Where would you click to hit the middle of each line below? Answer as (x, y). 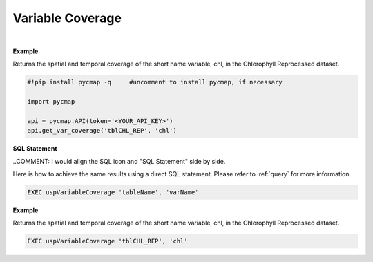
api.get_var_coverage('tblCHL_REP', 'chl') (102, 131)
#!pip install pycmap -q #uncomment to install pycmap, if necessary (155, 82)
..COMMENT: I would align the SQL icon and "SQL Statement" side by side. (119, 161)
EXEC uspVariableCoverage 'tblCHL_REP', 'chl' (107, 241)
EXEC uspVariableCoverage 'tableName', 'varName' (113, 193)
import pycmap (51, 102)
